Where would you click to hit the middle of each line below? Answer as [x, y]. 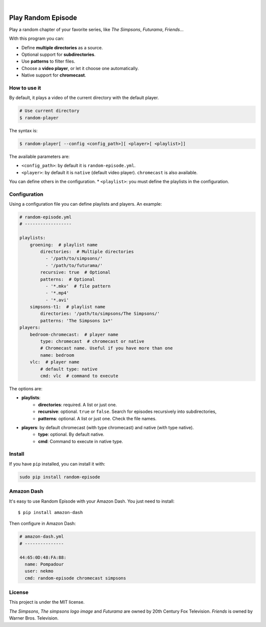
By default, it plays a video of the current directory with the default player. [84, 98]
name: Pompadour [44, 564]
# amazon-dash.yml [42, 537]
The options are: [26, 388]
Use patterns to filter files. [48, 61]
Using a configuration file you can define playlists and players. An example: [85, 204]
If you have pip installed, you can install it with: [57, 464]
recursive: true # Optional [75, 272]
